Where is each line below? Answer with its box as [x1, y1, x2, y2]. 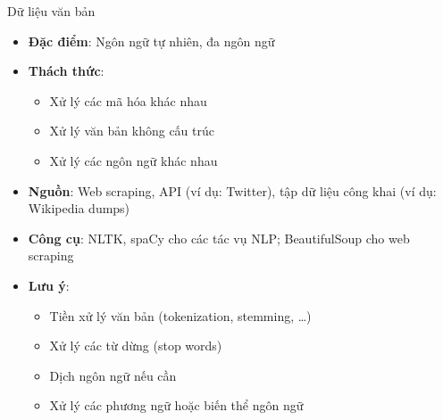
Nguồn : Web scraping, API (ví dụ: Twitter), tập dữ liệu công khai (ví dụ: [28, 181, 437, 200]
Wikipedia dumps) [28, 199, 130, 218]
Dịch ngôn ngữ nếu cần [49, 366, 177, 384]
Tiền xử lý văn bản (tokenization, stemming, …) [49, 306, 312, 325]
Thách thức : [28, 62, 104, 80]
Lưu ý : [28, 276, 70, 294]
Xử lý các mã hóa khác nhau [49, 91, 207, 110]
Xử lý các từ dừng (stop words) [49, 336, 222, 355]
